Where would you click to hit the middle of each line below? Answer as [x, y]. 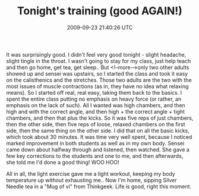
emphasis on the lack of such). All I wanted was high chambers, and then [96, 105]
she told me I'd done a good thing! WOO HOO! [63, 162]
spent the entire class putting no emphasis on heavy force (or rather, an [94, 99]
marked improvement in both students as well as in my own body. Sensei [95, 143]
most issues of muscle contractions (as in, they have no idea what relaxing [97, 86]
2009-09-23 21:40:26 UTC [100, 27]
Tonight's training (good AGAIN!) [100, 11]
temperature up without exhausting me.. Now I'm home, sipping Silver [91, 180]
